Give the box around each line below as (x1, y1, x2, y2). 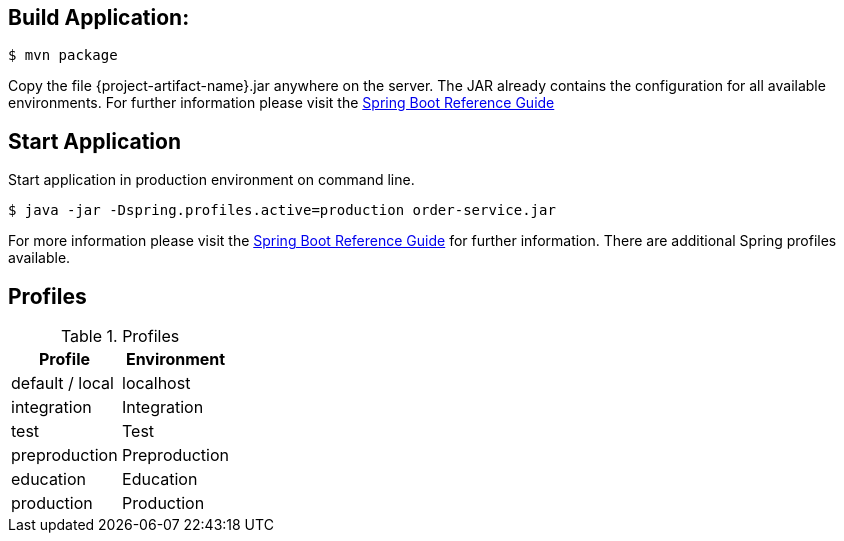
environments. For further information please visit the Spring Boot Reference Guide (8, 94, 555, 112)
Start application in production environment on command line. (8, 171, 415, 189)
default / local (11, 373, 114, 394)
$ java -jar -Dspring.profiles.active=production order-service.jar (8, 202, 556, 219)
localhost (122, 373, 191, 394)
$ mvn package (8, 47, 118, 64)
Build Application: (8, 5, 190, 30)
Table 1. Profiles (60, 326, 180, 347)
